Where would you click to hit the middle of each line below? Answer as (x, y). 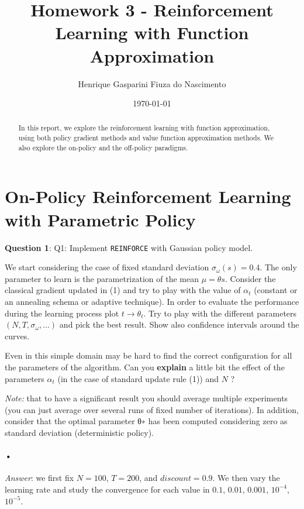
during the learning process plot (62, 313)
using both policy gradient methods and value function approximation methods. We (146, 138)
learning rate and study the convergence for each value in (107, 489)
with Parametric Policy (100, 219)
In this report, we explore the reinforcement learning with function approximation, (144, 128)
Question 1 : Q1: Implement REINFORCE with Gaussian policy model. (129, 247)
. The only (278, 267)
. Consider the (250, 278)
